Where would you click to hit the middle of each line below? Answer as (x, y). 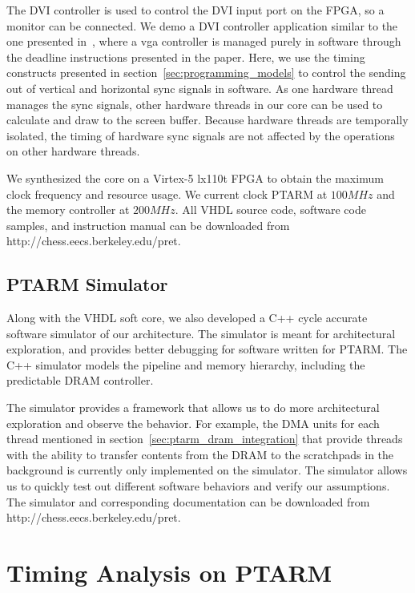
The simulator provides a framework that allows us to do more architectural (193, 407)
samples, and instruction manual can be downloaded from (148, 225)
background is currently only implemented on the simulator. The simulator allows (207, 470)
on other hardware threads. (73, 151)
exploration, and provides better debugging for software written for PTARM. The (207, 349)
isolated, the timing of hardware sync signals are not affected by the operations (201, 135)
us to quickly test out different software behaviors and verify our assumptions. (198, 486)
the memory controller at (68, 210)
